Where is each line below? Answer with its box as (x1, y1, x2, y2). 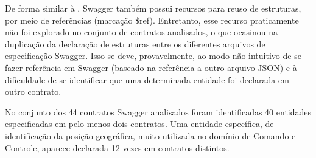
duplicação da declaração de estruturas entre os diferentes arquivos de (5, 37, 265, 50)
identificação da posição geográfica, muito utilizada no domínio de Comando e (5, 129, 296, 142)
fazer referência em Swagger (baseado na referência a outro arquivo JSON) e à (5, 61, 297, 74)
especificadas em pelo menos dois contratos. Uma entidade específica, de (5, 117, 274, 130)
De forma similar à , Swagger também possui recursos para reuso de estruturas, (5, 2, 301, 14)
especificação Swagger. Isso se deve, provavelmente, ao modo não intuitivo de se (5, 49, 301, 62)
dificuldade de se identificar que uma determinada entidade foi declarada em (5, 73, 289, 86)
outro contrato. (5, 85, 61, 98)
